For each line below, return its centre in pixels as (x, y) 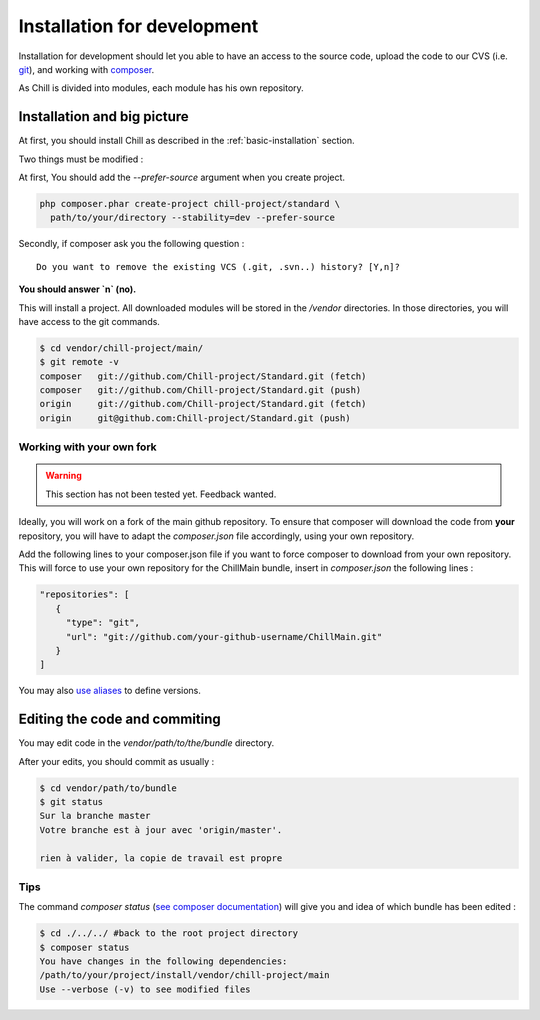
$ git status (71, 801)
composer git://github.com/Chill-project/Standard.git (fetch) (203, 376)
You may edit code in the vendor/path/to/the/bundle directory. (146, 743)
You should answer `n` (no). (77, 289)
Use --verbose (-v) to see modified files (145, 989)
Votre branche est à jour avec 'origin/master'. (161, 829)
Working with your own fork (87, 447)
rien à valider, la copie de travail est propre (161, 858)
